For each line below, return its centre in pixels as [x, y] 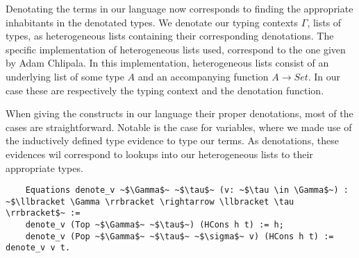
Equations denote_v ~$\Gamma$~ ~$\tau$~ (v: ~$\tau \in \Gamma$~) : [187, 190]
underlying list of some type [65, 76]
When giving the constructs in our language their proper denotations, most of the [179, 113]
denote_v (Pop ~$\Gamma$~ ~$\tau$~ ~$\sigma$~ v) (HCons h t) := [179, 236]
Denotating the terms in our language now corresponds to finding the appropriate [179, 8]
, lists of [324, 22]
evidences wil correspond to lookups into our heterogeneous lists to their [159, 154]
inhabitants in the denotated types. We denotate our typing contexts [152, 22]
